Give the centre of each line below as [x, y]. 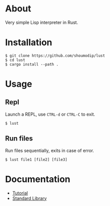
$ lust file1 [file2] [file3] [36, 159]
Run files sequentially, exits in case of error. [50, 150]
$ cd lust [15, 60]
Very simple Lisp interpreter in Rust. [42, 22]
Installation [29, 42]
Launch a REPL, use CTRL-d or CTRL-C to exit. [50, 114]
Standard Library [29, 198]
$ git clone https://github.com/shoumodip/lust [55, 56]
